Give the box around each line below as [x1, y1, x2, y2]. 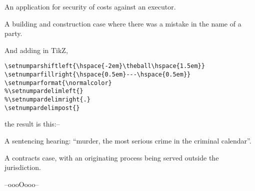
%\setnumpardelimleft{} [4, 87, 83, 95]
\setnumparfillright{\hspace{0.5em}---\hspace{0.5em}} [4, 71, 191, 78]
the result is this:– [4, 118, 60, 129]
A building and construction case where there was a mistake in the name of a [4, 18, 241, 28]
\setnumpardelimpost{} [4, 104, 80, 111]
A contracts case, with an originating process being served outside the [4, 152, 219, 162]
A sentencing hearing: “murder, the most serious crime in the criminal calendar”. [4, 135, 251, 145]
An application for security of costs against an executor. [4, 1, 176, 11]
